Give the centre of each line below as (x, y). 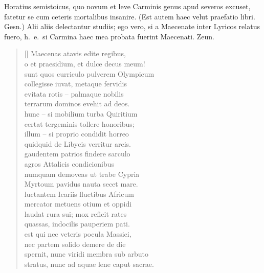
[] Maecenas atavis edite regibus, (75, 53)
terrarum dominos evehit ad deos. (77, 104)
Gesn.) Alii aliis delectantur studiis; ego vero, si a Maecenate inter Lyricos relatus (132, 26)
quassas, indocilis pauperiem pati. (77, 224)
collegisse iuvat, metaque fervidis (75, 84)
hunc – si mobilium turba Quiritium (81, 113)
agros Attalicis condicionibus (69, 163)
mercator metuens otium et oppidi (78, 204)
